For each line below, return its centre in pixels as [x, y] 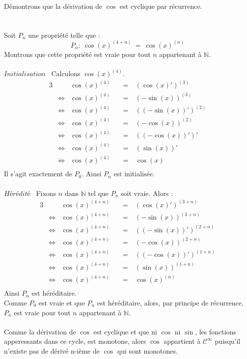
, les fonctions [216, 331]
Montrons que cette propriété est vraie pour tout [77, 54]
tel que [98, 193]
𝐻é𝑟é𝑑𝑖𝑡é [17, 194]
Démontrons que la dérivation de [53, 6]
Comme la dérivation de [40, 331]
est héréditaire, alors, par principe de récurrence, [170, 303]
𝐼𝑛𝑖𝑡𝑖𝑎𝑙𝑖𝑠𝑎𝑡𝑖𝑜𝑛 [25, 74]
